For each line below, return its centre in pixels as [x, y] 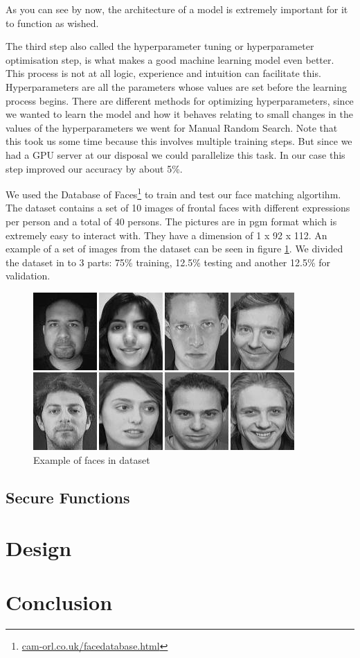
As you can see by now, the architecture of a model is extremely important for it [177, 9]
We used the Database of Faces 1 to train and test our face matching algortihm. [173, 193]
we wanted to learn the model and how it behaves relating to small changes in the [179, 114]
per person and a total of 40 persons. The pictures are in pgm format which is [171, 221]
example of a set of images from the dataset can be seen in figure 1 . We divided [174, 249]
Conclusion [59, 602]
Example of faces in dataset [92, 459]
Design [39, 548]
